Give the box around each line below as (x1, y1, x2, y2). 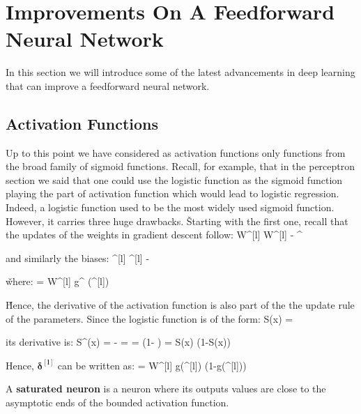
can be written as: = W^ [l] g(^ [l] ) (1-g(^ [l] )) (57, 358, 247, 372)
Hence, (6, 358, 34, 372)
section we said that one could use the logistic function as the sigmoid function (6, 172, 343, 187)
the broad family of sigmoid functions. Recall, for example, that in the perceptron (6, 159, 355, 174)
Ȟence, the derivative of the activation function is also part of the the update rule (6, 298, 355, 312)
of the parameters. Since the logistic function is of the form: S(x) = (6, 311, 293, 325)
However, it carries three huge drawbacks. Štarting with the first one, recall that (6, 213, 348, 228)
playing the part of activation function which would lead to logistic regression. (6, 186, 339, 201)
